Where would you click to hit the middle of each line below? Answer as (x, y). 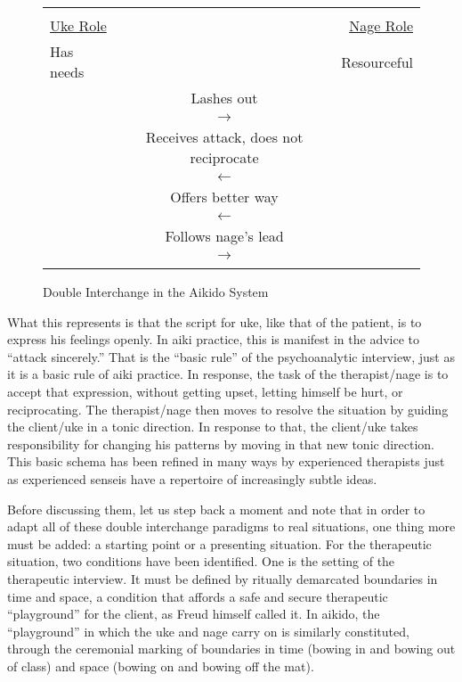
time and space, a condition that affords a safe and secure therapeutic (198, 596)
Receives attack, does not (224, 137)
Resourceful (377, 62)
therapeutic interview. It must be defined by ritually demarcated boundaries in (223, 578)
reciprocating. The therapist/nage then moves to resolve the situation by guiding (228, 409)
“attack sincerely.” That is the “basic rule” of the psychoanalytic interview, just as (231, 356)
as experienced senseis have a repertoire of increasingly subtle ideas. (192, 478)
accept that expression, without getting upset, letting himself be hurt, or (205, 391)
